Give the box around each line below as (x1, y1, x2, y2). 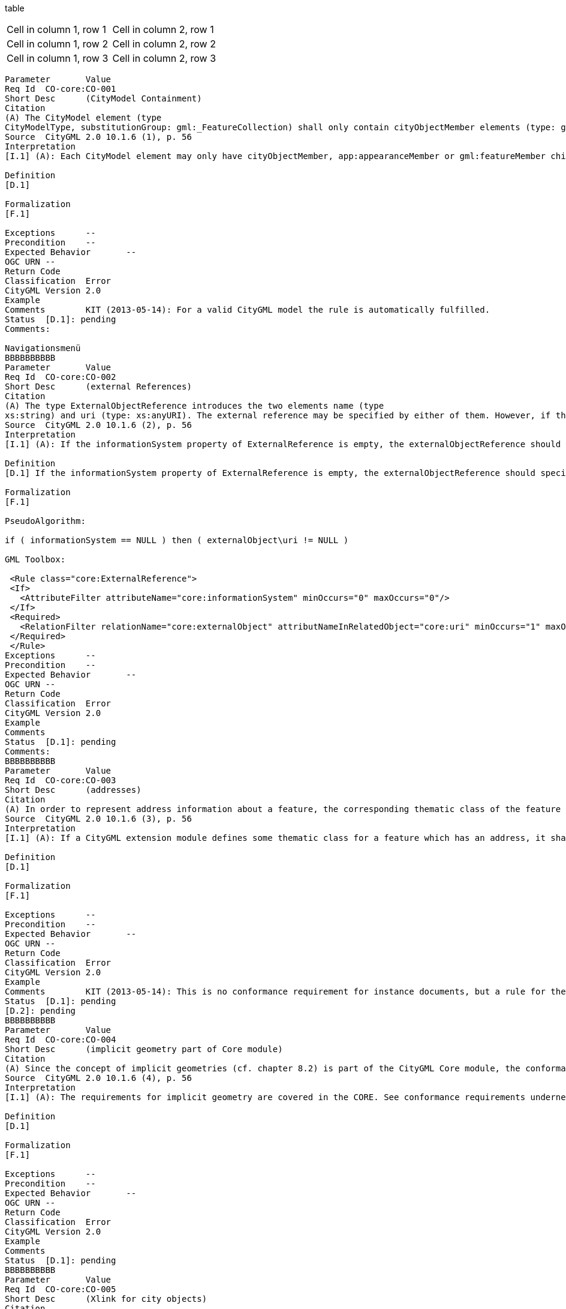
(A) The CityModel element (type (5, 113, 162, 122)
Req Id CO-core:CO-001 (5, 84, 116, 94)
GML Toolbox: (5, 555, 66, 564)
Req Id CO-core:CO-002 (5, 372, 116, 382)
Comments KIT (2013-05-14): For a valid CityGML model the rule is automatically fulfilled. (5, 305, 490, 314)
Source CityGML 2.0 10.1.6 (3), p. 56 (5, 814, 192, 823)
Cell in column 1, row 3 (7, 52, 109, 64)
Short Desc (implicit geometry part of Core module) (5, 1044, 283, 1054)
